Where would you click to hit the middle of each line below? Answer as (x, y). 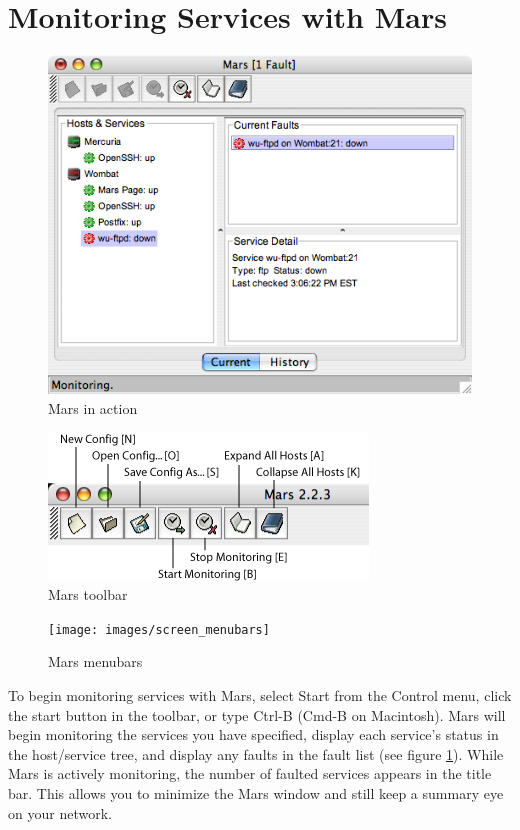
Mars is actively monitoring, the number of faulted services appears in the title (250, 773)
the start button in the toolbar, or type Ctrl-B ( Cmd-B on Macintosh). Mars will (257, 714)
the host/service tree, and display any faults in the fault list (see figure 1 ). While (256, 753)
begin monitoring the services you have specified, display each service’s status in (253, 734)
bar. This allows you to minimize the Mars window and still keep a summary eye (256, 792)
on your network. (60, 812)
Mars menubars (95, 661)
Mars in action (93, 407)
